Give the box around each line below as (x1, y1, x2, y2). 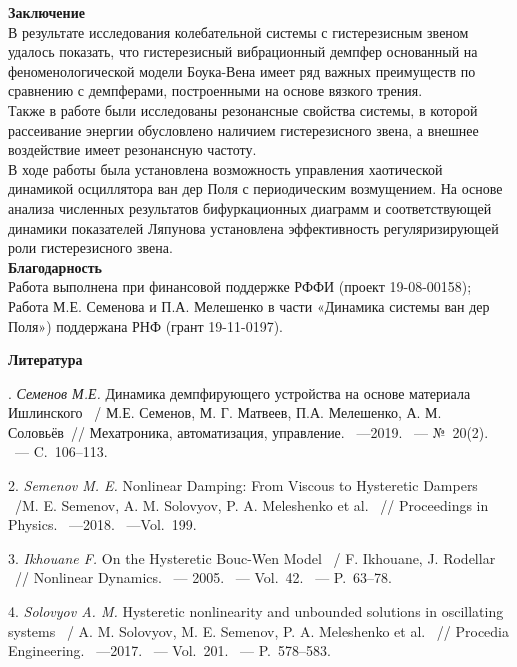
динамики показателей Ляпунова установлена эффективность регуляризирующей (8, 217, 499, 238)
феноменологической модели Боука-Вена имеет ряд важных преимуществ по (8, 60, 476, 81)
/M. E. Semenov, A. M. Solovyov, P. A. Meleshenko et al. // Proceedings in (14, 494, 489, 515)
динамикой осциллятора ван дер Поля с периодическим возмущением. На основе (8, 178, 503, 199)
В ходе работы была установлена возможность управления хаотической (8, 158, 443, 179)
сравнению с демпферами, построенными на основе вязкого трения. (8, 80, 423, 101)
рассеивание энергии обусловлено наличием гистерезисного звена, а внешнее (8, 119, 479, 140)
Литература (8, 349, 83, 370)
